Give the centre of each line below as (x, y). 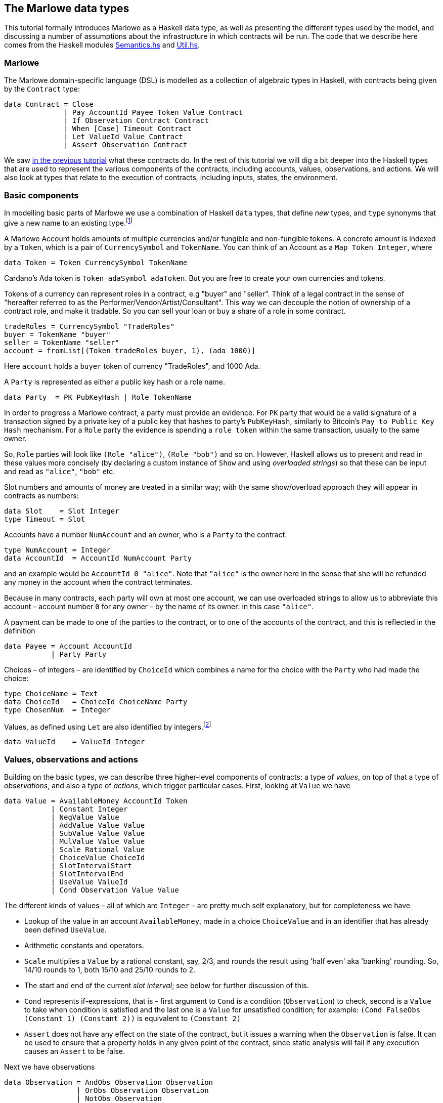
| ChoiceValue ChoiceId (98, 857)
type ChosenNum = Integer (57, 710)
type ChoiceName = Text (51, 693)
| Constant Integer (89, 809)
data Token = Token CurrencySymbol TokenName (96, 262)
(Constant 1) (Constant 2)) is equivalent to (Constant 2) (133, 1018)
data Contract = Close (49, 104)
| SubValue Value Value (98, 833)
